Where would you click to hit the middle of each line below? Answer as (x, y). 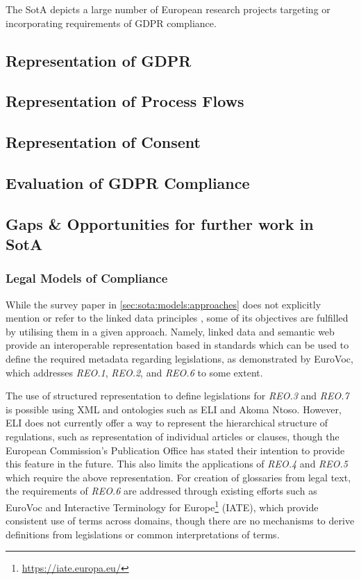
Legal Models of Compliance (87, 278)
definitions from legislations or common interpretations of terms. (143, 534)
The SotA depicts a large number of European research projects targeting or (168, 9)
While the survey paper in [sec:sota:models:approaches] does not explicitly (163, 304)
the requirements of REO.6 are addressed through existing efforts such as (161, 491)
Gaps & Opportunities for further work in (160, 223)
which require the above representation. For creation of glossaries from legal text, (178, 477)
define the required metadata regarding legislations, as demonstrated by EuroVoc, (179, 359)
